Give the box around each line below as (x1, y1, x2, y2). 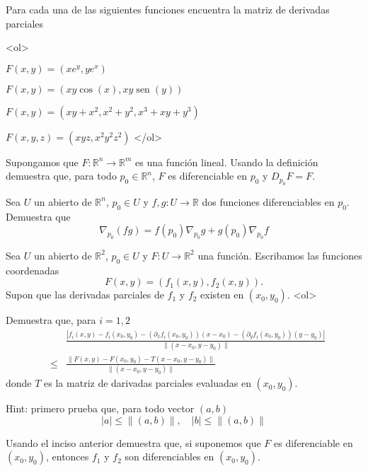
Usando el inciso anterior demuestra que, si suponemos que (6, 435, 261, 450)
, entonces (45, 449, 89, 464)
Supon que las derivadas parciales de (6, 287, 164, 302)
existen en (200, 287, 244, 302)
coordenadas (6, 262, 59, 277)
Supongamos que (6, 154, 79, 169)
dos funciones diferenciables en (202, 194, 335, 209)
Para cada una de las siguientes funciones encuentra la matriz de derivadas (6, 2, 330, 16)
